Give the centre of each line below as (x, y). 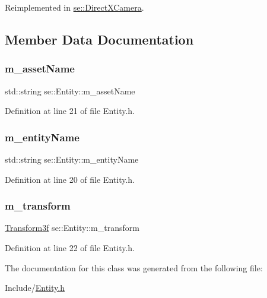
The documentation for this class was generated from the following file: (134, 267)
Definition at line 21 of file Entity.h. (70, 111)
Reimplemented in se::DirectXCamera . (74, 7)
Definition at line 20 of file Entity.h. (70, 179)
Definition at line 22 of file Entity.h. (70, 248)
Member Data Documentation (99, 39)
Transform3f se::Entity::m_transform (72, 228)
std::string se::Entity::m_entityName (72, 159)
